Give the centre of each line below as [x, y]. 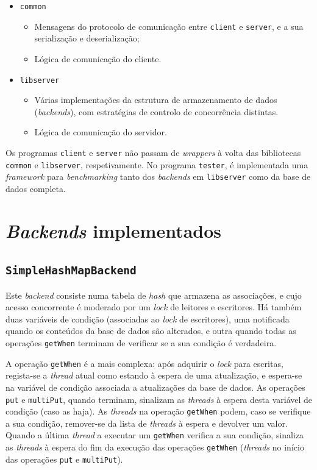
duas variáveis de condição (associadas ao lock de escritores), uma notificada [148, 319]
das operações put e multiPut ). [64, 459]
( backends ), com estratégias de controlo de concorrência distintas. [156, 111]
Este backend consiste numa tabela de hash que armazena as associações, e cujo [154, 295]
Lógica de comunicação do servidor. [101, 132]
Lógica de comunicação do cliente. [98, 58]
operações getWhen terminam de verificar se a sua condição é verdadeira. [141, 343]
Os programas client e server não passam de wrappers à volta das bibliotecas [153, 152]
